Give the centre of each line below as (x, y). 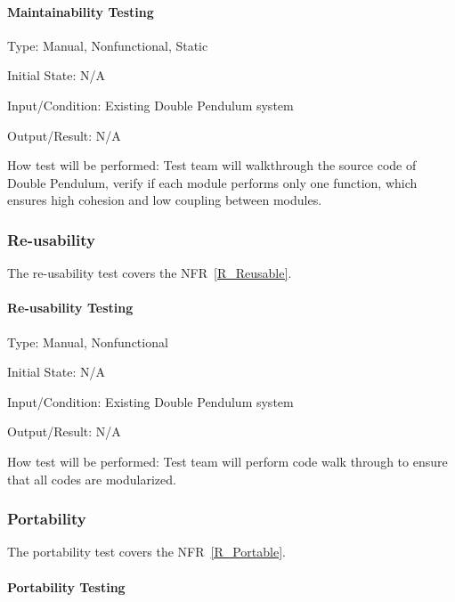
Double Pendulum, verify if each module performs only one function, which (212, 182)
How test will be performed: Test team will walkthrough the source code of (212, 165)
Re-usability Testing (70, 308)
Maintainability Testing (81, 11)
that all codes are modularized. (92, 479)
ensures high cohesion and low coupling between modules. (165, 200)
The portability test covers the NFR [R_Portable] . (146, 552)
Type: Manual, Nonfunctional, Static (108, 45)
